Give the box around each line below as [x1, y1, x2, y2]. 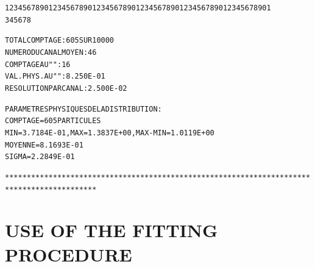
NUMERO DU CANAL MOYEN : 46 [5, 48, 97, 57]
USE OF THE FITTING [5, 218, 218, 243]
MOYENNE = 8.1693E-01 [5, 140, 83, 149]
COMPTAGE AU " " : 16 [5, 60, 71, 69]
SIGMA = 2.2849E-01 [5, 152, 75, 162]
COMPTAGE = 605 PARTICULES [5, 116, 101, 126]
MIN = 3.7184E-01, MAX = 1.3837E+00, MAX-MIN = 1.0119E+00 [5, 128, 214, 137]
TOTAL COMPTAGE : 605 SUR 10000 [5, 36, 115, 45]
